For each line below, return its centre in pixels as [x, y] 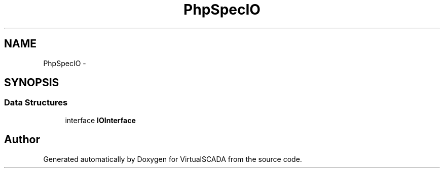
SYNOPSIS [32, 83]
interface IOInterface [100, 120]
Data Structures [36, 103]
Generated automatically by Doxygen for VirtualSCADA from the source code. [173, 159]
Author [22, 140]
